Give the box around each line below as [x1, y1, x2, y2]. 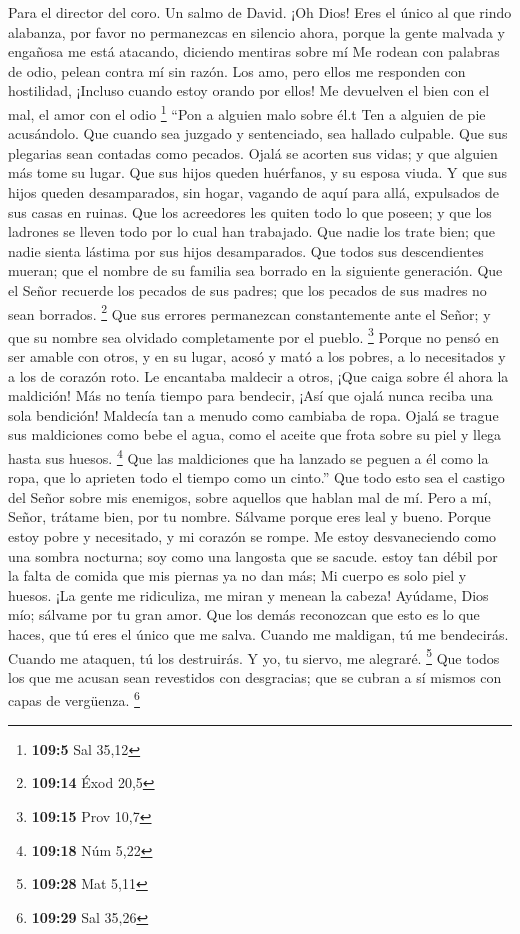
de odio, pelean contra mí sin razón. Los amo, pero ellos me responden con [8, 60, 466, 81]
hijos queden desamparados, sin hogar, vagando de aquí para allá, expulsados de [8, 182, 500, 202]
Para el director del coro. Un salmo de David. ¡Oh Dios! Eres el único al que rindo [8, 2, 512, 22]
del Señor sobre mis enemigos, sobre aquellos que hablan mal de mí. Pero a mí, [8, 486, 492, 507]
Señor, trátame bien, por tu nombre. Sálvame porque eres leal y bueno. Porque [8, 506, 491, 527]
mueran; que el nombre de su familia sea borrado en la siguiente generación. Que [8, 260, 503, 281]
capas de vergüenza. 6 [8, 687, 140, 711]
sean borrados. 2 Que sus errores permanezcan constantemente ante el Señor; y [8, 300, 491, 324]
